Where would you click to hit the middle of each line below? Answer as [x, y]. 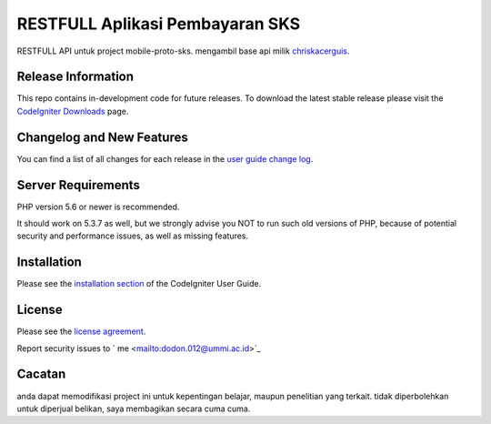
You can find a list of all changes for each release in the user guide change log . [165, 158]
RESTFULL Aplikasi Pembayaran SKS [159, 24]
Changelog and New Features [102, 137]
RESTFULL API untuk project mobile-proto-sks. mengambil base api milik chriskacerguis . [183, 51]
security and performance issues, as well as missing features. [133, 236]
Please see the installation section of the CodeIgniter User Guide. [139, 284]
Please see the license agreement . [81, 331]
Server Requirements [79, 185]
